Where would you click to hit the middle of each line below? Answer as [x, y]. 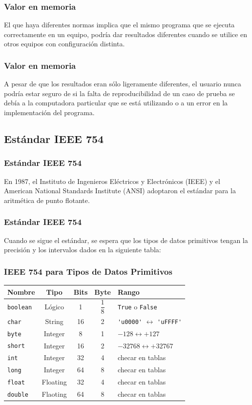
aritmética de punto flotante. [47, 200]
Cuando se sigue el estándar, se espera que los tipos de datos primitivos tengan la [126, 240]
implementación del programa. [49, 112]
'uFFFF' [170, 322]
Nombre [21, 292]
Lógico [54, 307]
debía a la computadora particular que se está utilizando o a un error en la [116, 103]
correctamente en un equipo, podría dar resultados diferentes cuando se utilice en [126, 34]
